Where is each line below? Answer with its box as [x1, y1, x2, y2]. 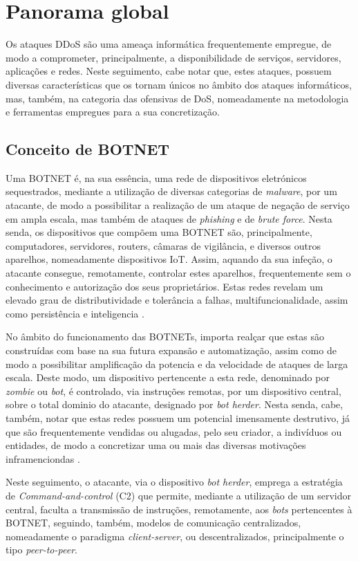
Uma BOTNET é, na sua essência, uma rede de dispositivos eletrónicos [6, 170, 307, 185]
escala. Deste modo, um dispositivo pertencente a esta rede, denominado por [6, 370, 330, 385]
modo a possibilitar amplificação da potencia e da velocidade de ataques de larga [6, 356, 348, 371]
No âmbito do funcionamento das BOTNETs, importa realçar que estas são [6, 329, 324, 344]
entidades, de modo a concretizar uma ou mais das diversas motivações [6, 438, 306, 452]
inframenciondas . [6, 451, 80, 466]
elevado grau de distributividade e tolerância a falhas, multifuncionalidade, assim [6, 293, 348, 307]
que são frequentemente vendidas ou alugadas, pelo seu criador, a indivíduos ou [6, 424, 342, 439]
